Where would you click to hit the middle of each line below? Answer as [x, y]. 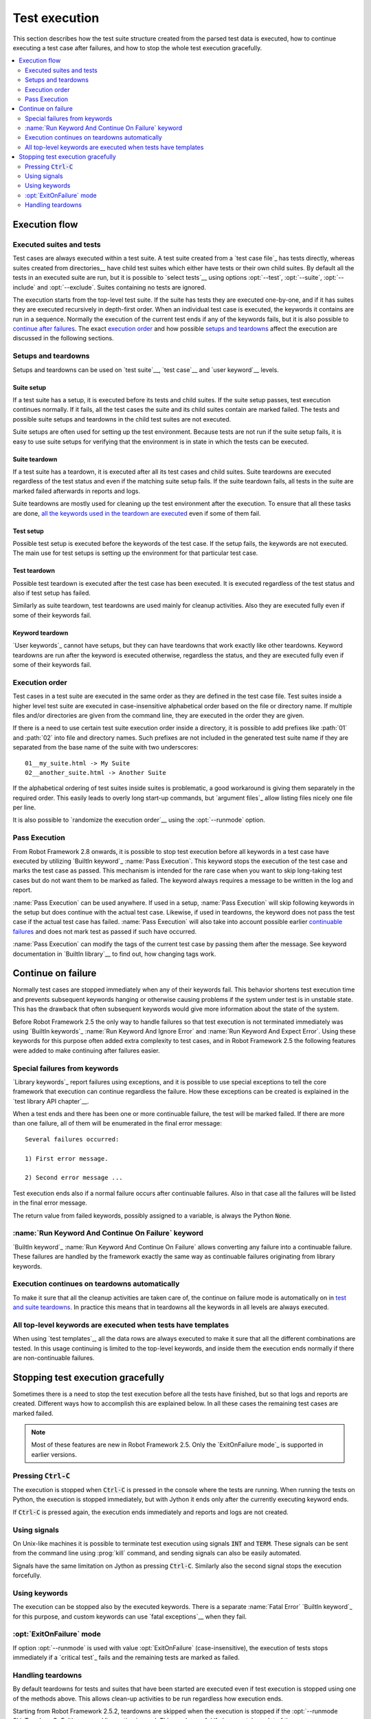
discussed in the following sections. [63, 338]
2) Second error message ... [74, 1178]
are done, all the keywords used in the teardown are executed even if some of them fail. [137, 513]
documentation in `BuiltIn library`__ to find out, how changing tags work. [114, 954]
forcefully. [27, 1575]
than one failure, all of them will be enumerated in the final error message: [117, 1124]
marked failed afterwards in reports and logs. [77, 491]
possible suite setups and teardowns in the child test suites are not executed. [122, 419]
